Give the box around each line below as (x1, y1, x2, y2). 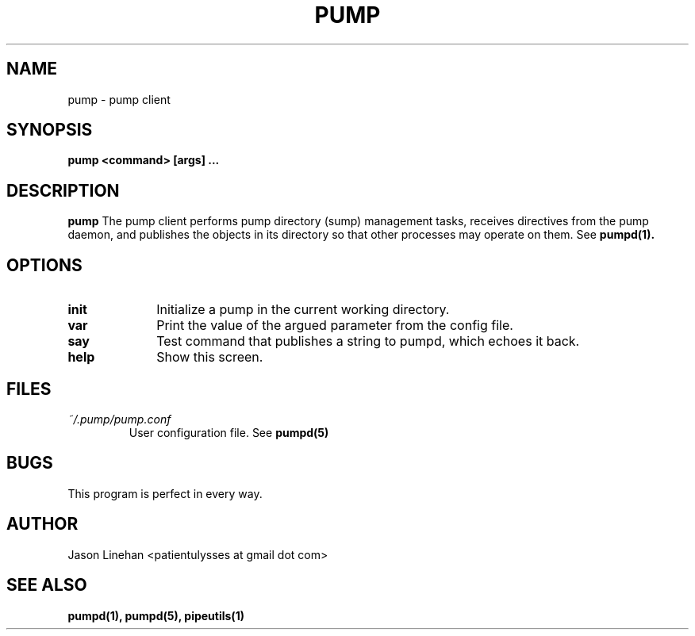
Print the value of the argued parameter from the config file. (156, 317, 513, 334)
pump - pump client (67, 92, 171, 106)
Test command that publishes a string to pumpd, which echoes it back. (156, 333, 580, 350)
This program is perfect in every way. (67, 486, 263, 500)
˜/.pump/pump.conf (67, 412, 171, 426)
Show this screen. (156, 349, 263, 366)
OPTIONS (6, 255, 83, 275)
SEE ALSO (6, 575, 87, 596)
